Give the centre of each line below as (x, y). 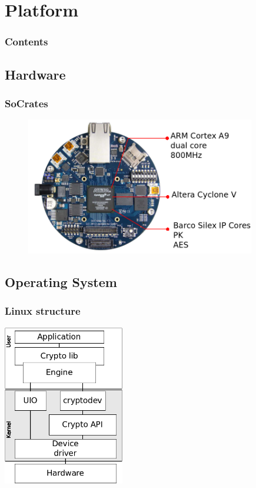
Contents (26, 42)
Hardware (35, 74)
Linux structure (43, 311)
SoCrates (26, 103)
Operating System (61, 281)
